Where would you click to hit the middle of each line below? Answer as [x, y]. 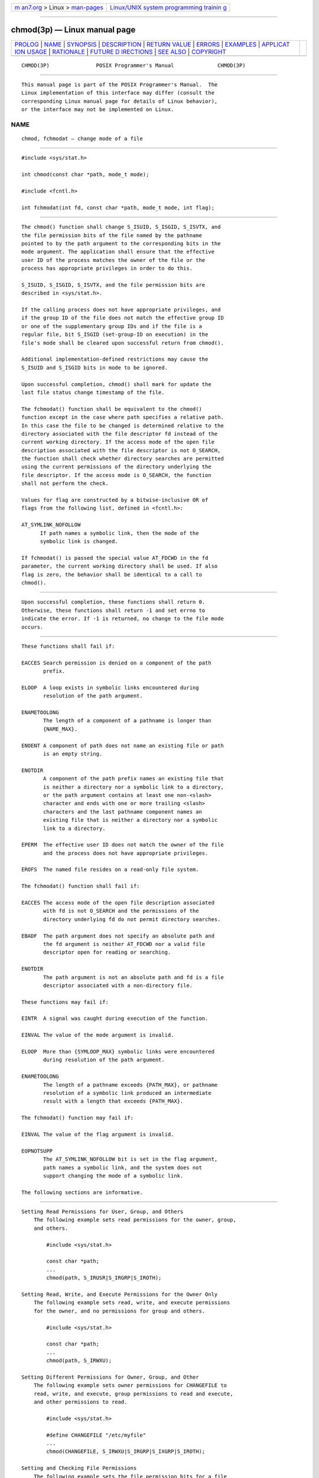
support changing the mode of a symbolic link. [113, 1176]
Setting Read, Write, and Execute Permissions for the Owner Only [120, 1294]
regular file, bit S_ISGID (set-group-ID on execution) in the [115, 335]
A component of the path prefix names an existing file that [134, 779]
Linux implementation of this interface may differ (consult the [118, 93]
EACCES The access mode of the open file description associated [118, 903]
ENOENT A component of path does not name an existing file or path [123, 746]
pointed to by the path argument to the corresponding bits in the [121, 243]
